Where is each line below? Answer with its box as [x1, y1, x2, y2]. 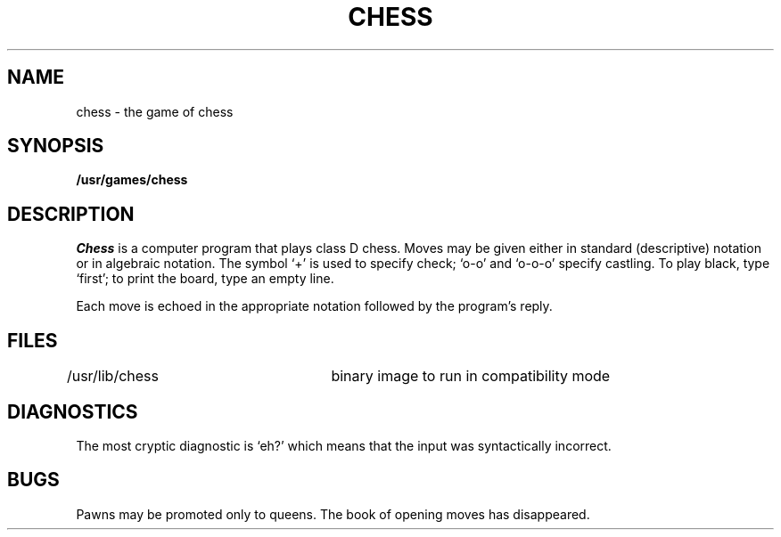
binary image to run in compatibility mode [331, 367, 611, 386]
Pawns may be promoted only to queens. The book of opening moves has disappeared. [76, 506, 590, 522]
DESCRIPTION [7, 202, 135, 225]
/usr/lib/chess [66, 367, 159, 386]
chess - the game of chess [76, 103, 234, 119]
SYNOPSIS [7, 134, 104, 158]
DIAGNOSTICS [7, 400, 138, 423]
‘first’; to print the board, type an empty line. [76, 271, 334, 287]
